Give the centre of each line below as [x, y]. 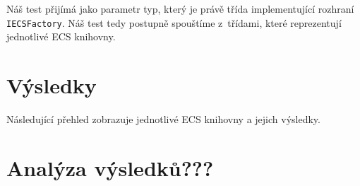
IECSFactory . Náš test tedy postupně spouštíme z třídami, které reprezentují [174, 22]
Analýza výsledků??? [110, 167]
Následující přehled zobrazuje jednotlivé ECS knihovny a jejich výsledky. [163, 118]
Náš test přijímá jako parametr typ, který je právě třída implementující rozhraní [180, 8]
